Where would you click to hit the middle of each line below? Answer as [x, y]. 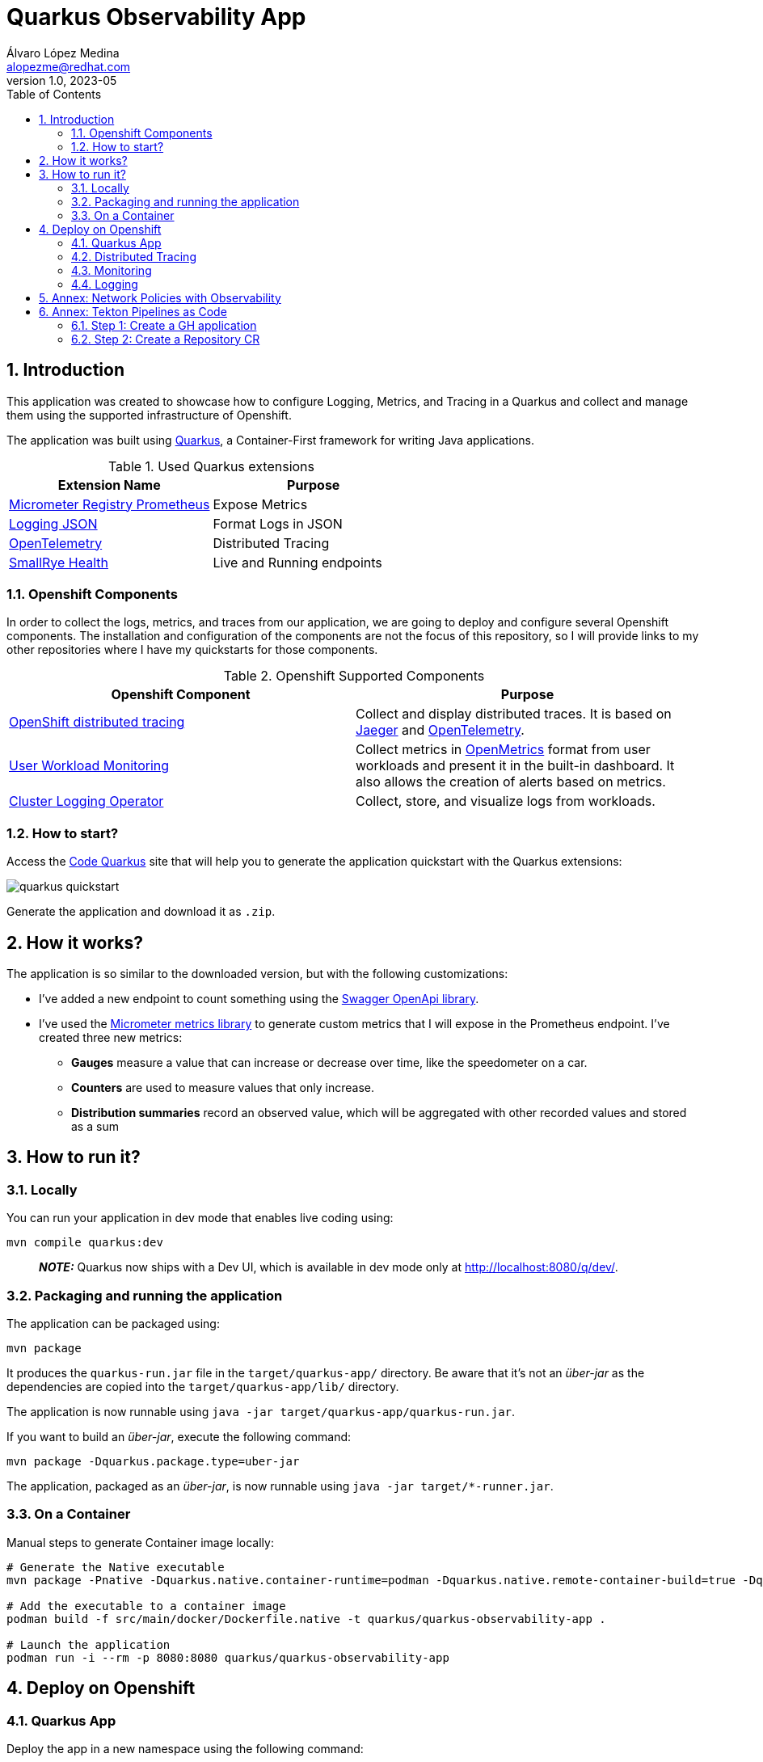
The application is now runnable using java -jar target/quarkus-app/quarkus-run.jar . [261, 1411]
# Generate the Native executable [116, 1567]
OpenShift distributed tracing [97, 722]
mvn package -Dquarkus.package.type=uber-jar [153, 1461]
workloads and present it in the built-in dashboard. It [515, 766]
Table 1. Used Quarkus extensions [211, 466]
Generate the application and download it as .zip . [141, 912]
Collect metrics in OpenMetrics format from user [503, 750]
